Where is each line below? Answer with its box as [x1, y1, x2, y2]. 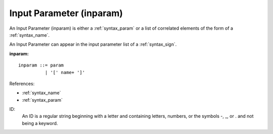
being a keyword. [22, 120, 58, 126]
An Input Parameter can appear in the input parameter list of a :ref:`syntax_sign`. [9, 41, 177, 47]
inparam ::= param [18, 62, 64, 68]
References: [9, 81, 35, 87]
